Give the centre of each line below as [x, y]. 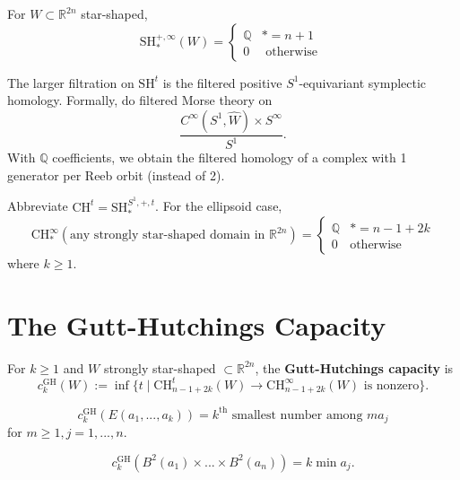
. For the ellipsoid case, [219, 206]
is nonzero [391, 385]
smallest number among [297, 415]
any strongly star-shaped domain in [168, 236]
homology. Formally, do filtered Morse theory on [140, 100]
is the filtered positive [222, 82]
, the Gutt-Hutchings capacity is [354, 367]
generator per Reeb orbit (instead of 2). [116, 175]
